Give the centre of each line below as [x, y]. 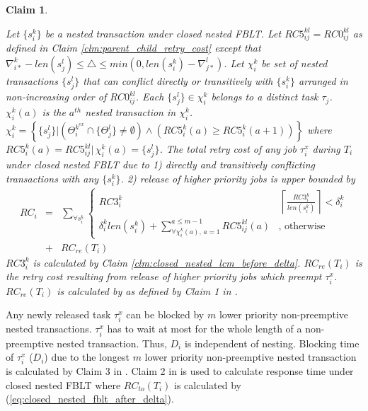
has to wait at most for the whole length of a [205, 329]
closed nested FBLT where [63, 384]
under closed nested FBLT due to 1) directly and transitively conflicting [160, 164]
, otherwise [302, 226]
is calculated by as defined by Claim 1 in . [147, 290]
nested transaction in [131, 112]
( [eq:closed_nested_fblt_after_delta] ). [90, 399]
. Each [150, 97]
